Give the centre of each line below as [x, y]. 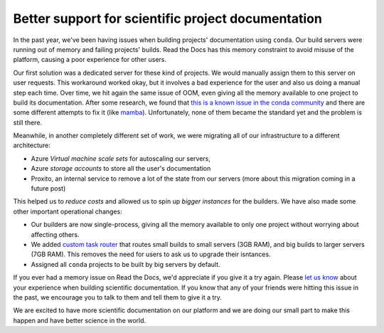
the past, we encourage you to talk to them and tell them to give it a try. [117, 297]
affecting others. [55, 234]
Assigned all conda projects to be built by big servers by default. [126, 264]
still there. [28, 122]
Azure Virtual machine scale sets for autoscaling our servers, [121, 158]
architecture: [32, 145]
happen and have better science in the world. [80, 320]
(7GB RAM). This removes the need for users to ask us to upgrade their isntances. [151, 254]
